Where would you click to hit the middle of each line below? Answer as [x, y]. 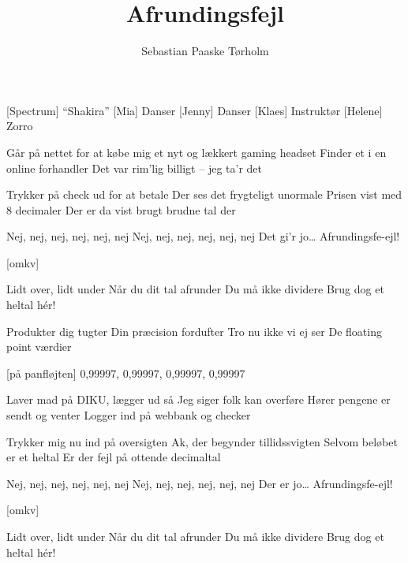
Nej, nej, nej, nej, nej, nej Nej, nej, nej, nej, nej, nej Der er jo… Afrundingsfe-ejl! [200, 483]
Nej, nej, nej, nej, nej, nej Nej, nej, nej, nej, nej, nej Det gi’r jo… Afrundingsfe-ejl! [203, 236]
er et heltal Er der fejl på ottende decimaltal [114, 457]
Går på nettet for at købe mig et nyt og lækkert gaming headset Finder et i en [197, 152]
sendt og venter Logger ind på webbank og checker [129, 415]
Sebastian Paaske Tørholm [205, 51]
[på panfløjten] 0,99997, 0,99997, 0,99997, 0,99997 [126, 373]
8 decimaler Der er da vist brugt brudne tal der [121, 209]
